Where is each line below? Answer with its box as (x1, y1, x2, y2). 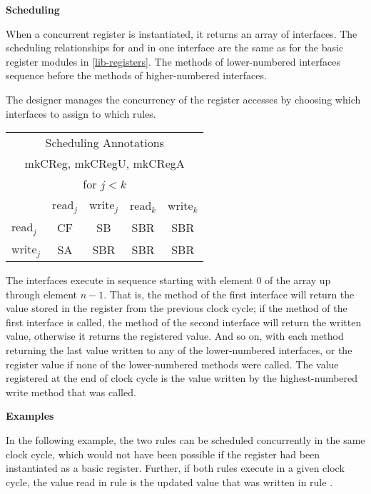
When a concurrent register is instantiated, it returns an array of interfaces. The (6, 26, 357, 41)
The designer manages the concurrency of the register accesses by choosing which (6, 91, 361, 106)
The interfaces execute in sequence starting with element (6, 272, 253, 287)
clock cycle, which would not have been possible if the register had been (6, 446, 320, 461)
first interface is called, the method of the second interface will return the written (6, 314, 362, 329)
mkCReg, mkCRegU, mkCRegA (24, 155, 185, 172)
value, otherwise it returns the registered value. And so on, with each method (6, 328, 344, 343)
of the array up (265, 272, 331, 287)
